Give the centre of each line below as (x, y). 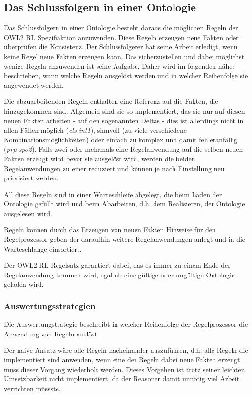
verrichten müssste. (32, 388)
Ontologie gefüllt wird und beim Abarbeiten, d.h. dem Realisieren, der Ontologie (125, 204)
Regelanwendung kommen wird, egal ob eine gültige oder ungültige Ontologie (119, 274)
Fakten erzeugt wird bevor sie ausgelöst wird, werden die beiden (100, 158)
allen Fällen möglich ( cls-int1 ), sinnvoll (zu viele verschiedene (95, 130)
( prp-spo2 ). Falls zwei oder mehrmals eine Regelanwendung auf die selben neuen (124, 149)
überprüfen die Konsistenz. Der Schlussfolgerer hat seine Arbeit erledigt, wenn (121, 47)
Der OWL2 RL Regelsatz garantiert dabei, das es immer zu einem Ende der (117, 265)
